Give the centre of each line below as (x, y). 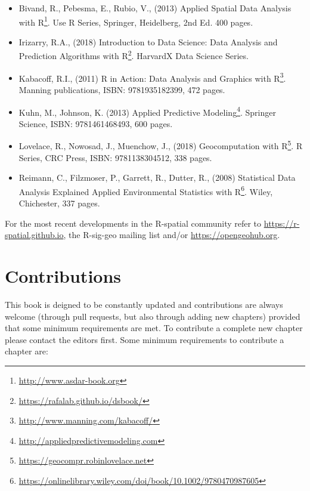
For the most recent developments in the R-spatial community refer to (133, 223)
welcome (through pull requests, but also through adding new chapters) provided (153, 316)
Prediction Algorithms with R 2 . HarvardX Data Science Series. (134, 55)
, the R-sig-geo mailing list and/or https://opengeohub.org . (172, 235)
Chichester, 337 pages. (59, 203)
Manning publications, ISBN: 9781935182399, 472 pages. (122, 89)
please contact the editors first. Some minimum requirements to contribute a (145, 339)
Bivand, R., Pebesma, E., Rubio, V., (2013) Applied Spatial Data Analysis (155, 8)
